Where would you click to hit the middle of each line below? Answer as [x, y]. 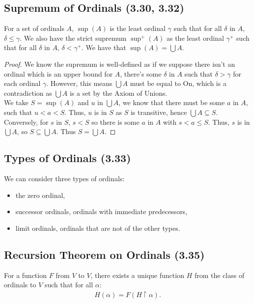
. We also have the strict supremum [73, 38]
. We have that [104, 47]
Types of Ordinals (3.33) [68, 158]
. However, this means [79, 83]
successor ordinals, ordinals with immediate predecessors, [101, 211]
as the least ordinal [195, 38]
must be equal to [155, 83]
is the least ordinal [138, 28]
